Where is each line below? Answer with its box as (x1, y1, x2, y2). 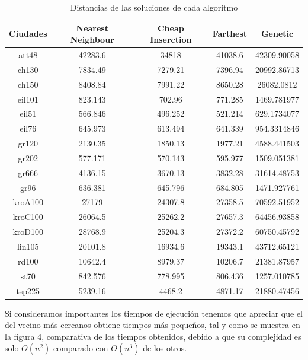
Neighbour (70, 33, 114, 46)
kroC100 (12, 211, 43, 223)
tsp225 (16, 284, 40, 297)
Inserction (150, 33, 192, 46)
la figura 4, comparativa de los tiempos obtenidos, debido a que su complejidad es (5, 330, 301, 342)
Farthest (212, 27, 248, 40)
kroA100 (12, 196, 43, 208)
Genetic (261, 27, 294, 40)
